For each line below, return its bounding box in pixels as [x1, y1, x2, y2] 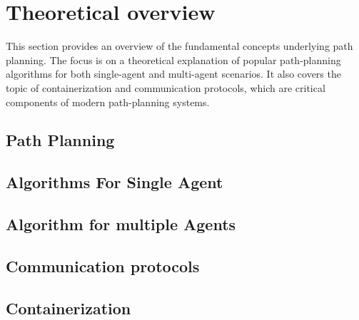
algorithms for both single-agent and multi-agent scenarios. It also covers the [6, 66, 341, 81]
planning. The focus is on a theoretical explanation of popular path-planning [6, 52, 341, 67]
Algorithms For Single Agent [6, 171, 223, 193]
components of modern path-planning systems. [6, 94, 210, 109]
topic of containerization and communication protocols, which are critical [6, 80, 325, 95]
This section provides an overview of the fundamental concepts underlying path [6, 38, 353, 53]
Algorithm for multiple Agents [6, 213, 236, 235]
